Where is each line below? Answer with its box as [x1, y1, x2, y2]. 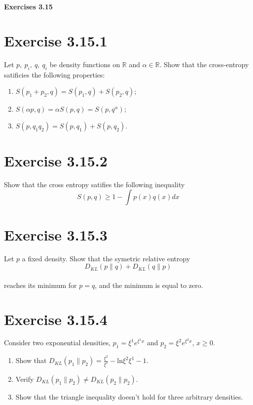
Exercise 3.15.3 [4, 224, 108, 244]
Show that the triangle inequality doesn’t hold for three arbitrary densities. [15, 392, 243, 402]
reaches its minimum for [4, 280, 77, 290]
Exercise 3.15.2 [4, 150, 108, 170]
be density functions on [49, 59, 120, 69]
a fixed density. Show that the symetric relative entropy [22, 253, 190, 263]
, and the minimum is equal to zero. [95, 280, 203, 290]
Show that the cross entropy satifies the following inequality [4, 179, 185, 189]
